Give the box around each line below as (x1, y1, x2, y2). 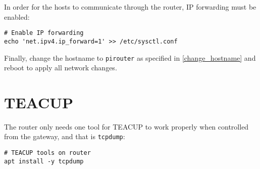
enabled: (4, 11, 30, 22)
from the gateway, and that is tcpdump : (4, 131, 125, 142)
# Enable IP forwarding (4, 29, 84, 37)
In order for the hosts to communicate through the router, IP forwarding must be (4, 2, 256, 12)
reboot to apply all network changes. (4, 62, 117, 73)
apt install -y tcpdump (4, 157, 84, 165)
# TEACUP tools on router (4, 149, 91, 157)
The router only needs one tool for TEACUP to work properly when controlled (4, 121, 249, 132)
